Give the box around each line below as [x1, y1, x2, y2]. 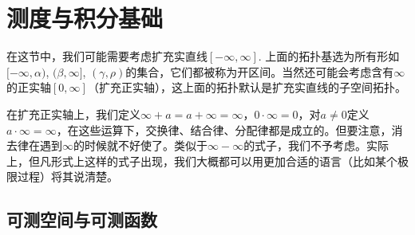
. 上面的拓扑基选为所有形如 [258, 48, 400, 65]
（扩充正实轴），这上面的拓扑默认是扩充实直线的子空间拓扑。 [87, 79, 406, 96]
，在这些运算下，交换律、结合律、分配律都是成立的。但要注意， [56, 121, 392, 138]
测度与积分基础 [6, 2, 164, 34]
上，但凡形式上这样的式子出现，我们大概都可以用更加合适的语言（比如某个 [6, 152, 397, 169]
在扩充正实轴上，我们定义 [6, 105, 140, 122]
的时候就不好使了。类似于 [73, 137, 207, 154]
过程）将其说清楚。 [17, 168, 118, 185]
